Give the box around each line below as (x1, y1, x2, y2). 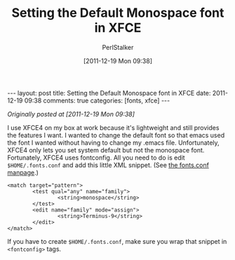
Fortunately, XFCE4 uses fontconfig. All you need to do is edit (7, 153, 185, 162)
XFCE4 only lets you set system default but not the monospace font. (7, 145, 205, 154)
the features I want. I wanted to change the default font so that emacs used (7, 131, 225, 139)
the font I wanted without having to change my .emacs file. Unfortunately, (7, 138, 220, 147)
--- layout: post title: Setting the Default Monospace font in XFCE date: (7, 89, 211, 97)
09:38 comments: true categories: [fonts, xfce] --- (24, 96, 170, 105)
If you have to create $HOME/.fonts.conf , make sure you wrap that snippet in (7, 237, 227, 245)
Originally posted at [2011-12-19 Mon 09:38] (7, 110, 135, 118)
